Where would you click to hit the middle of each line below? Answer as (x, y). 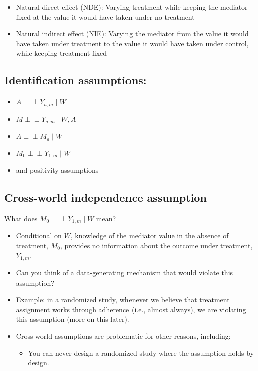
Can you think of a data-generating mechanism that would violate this (124, 273)
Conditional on (39, 236)
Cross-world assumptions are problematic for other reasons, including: (123, 336)
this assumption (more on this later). (73, 319)
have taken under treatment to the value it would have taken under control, (132, 43)
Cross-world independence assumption (105, 197)
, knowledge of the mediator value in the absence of (150, 236)
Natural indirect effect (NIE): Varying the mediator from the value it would (132, 33)
